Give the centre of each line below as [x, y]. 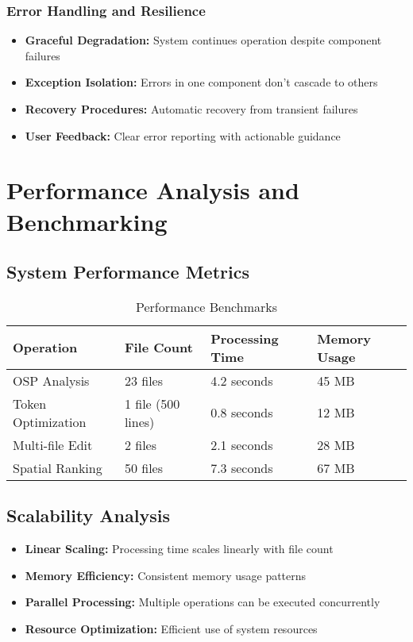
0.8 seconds [242, 413]
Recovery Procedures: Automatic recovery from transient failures [191, 109]
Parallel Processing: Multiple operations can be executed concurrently [203, 602]
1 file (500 [152, 403]
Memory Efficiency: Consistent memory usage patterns [166, 575]
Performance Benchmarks [206, 306]
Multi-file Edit [53, 444]
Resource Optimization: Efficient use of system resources [171, 628]
